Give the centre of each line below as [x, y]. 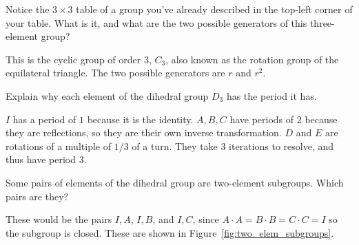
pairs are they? [37, 196]
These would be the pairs [59, 219]
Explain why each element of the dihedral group [107, 95]
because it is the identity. [140, 119]
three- [322, 22]
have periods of [262, 119]
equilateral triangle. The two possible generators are [115, 73]
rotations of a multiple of [58, 146]
